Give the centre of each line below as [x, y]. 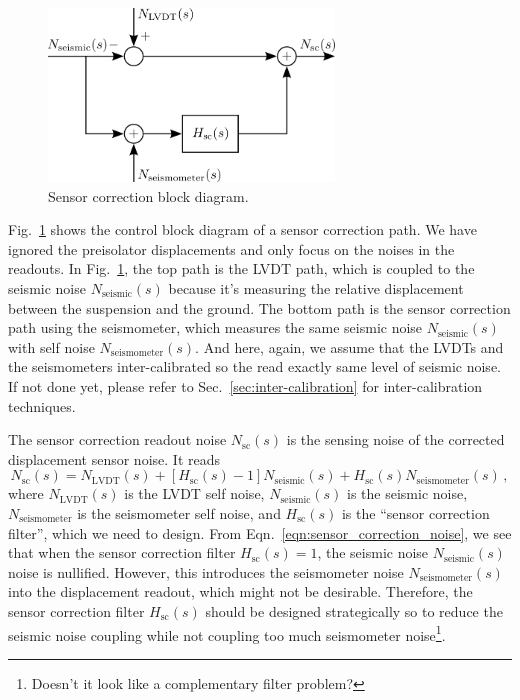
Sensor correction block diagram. [148, 195]
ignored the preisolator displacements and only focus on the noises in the [231, 248]
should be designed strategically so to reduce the [354, 610]
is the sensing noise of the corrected [395, 439]
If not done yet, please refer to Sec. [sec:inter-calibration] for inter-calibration [245, 385]
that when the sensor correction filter [122, 552]
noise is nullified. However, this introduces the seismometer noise [206, 571]
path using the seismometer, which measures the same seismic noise [215, 327]
